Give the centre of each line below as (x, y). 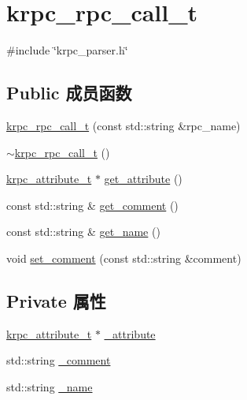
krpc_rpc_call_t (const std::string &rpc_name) (124, 125)
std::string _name (50, 386)
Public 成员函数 (69, 93)
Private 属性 (56, 300)
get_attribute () (143, 179)
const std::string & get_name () (83, 232)
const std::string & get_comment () (92, 205)
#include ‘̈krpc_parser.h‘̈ (67, 50)
